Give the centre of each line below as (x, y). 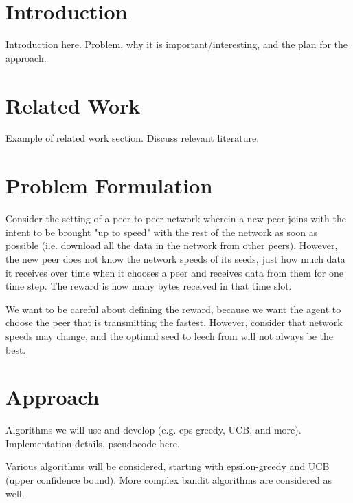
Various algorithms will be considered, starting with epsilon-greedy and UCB (168, 466)
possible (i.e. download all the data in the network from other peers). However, (172, 245)
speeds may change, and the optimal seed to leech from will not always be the (170, 335)
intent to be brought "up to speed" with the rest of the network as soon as (162, 232)
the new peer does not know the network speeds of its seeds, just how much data (175, 258)
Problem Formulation (109, 185)
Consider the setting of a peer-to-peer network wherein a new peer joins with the (176, 218)
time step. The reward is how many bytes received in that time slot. (149, 286)
